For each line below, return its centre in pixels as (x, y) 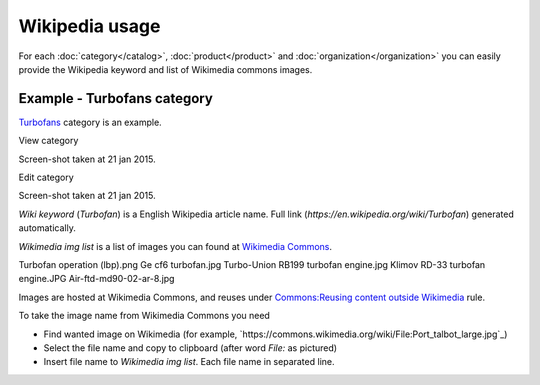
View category (48, 141)
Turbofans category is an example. (90, 122)
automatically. (47, 228)
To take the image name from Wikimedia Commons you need (144, 316)
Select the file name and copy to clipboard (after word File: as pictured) (190, 347)
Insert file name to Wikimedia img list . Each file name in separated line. (189, 362)
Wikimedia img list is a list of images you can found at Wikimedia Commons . (175, 246)
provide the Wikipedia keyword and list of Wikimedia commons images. (165, 69)
